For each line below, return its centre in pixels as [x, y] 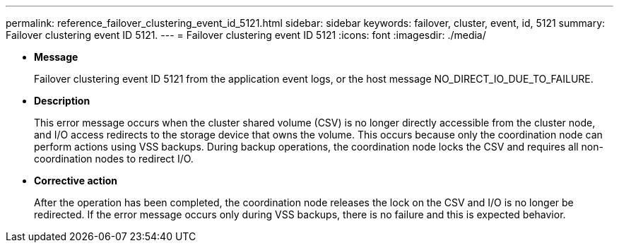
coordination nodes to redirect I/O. [114, 159]
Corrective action [76, 181]
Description [62, 101]
